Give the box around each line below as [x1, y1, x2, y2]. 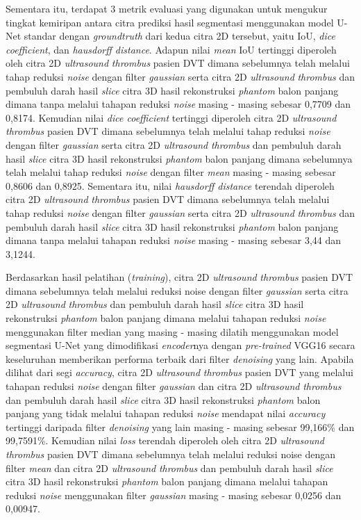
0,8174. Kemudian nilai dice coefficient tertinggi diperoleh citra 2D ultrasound [6, 110, 337, 124]
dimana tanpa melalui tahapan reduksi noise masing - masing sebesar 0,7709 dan [6, 97, 351, 111]
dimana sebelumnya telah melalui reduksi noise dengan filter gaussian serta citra [6, 283, 349, 298]
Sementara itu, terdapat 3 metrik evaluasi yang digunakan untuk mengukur [6, 1, 328, 15]
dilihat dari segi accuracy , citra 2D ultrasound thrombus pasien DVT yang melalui [6, 365, 353, 380]
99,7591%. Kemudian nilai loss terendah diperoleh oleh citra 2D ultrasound [6, 433, 325, 448]
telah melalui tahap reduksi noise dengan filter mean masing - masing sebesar [6, 165, 336, 179]
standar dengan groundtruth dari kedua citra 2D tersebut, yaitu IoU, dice [24, 29, 335, 43]
